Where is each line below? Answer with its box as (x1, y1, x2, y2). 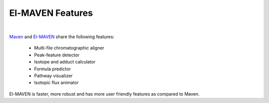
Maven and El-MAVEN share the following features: (9, 34, 115, 40)
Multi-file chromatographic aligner (34, 45, 105, 51)
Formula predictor (34, 66, 71, 72)
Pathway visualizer (34, 72, 73, 79)
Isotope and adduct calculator (34, 59, 96, 65)
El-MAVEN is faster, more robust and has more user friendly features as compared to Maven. (9, 91, 200, 97)
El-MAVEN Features (9, 7, 93, 18)
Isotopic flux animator (34, 80, 79, 86)
